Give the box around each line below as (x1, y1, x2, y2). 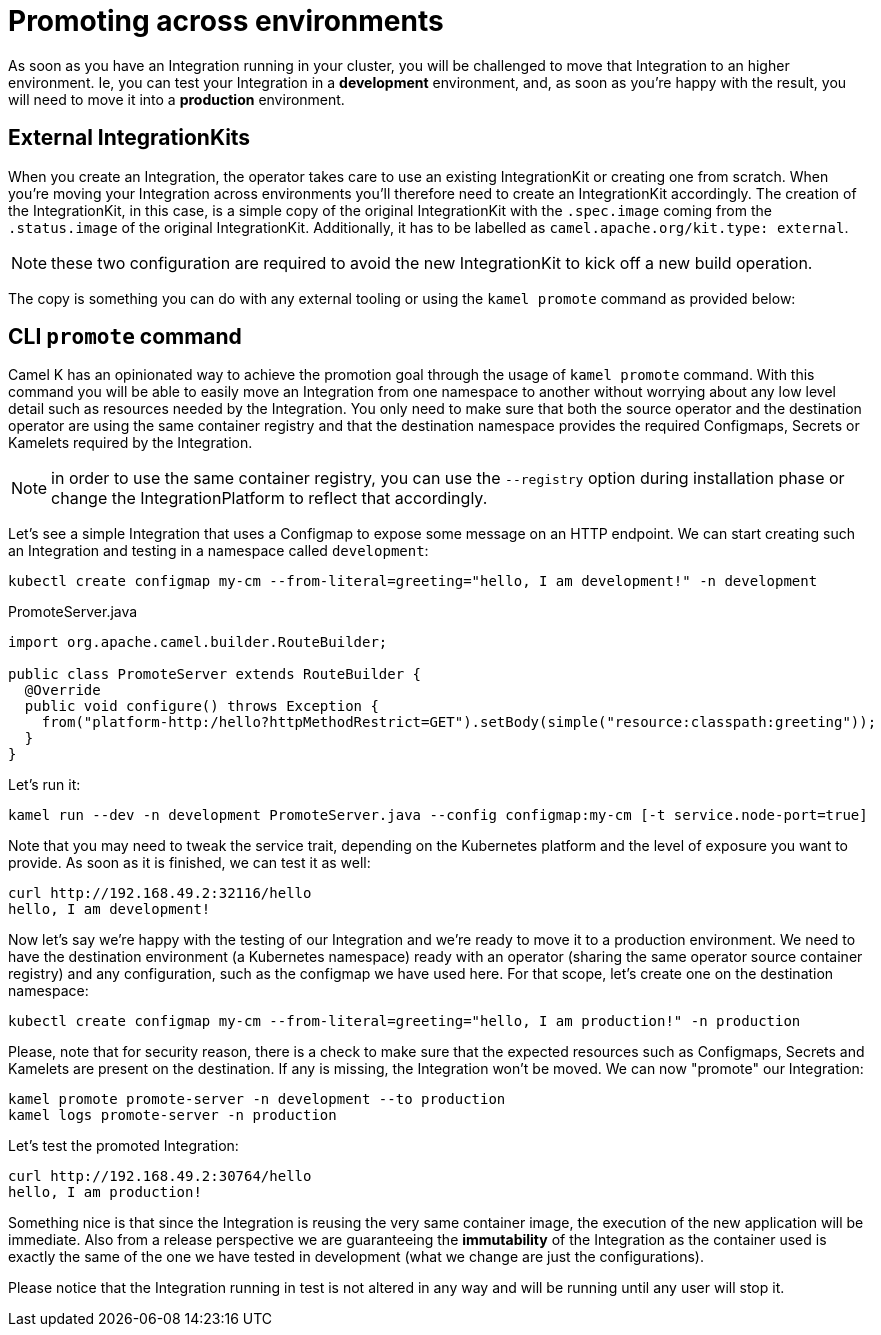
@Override (24, 682, 101, 699)
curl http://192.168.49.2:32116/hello (8, 885, 312, 902)
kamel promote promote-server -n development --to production (8, 1091, 506, 1108)
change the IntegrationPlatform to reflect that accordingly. (51, 488, 488, 509)
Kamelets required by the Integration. (8, 434, 253, 452)
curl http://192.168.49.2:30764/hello (8, 1168, 312, 1185)
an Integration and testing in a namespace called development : (8, 542, 429, 560)
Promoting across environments (8, 4, 444, 38)
